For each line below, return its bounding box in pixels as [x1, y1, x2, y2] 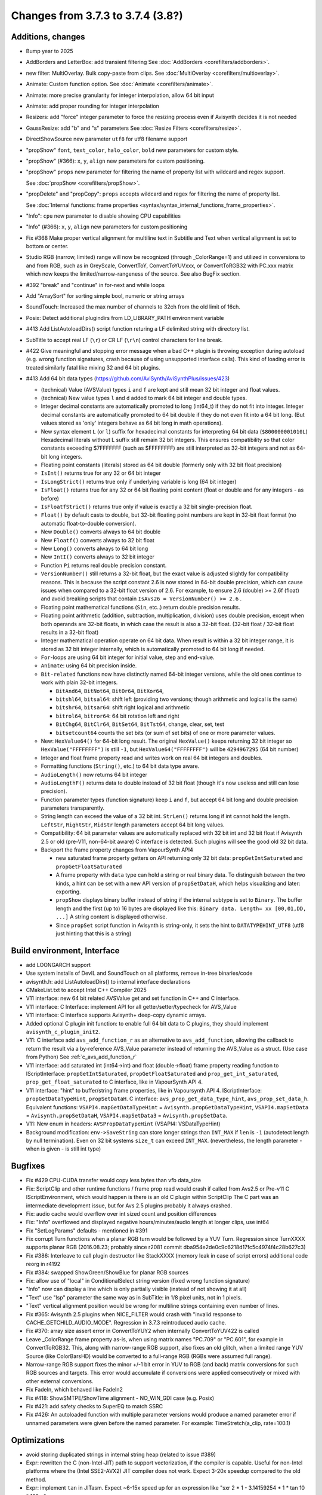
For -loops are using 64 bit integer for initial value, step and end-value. [41, 654, 215, 661]
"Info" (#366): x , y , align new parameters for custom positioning [26, 223, 188, 230]
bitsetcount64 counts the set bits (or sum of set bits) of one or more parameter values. [55, 729, 275, 736]
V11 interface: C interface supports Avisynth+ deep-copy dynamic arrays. [26, 1011, 206, 1019]
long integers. [48, 453, 83, 460]
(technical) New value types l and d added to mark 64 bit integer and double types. [41, 394, 247, 401]
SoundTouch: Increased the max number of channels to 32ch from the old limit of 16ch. [26, 303, 241, 310]
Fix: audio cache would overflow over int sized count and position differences [26, 1210, 217, 1217]
